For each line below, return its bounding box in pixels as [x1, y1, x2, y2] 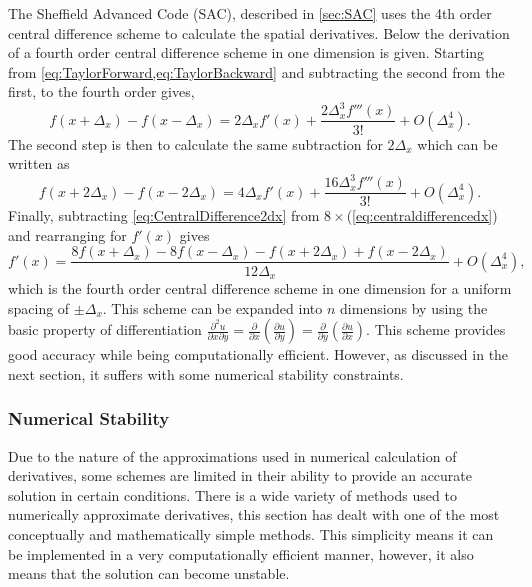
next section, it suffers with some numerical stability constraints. [8, 363, 404, 384]
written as [8, 153, 70, 174]
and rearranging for [8, 224, 127, 245]
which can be [417, 133, 498, 154]
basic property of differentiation [8, 319, 202, 340]
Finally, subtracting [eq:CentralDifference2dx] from [8, 205, 320, 226]
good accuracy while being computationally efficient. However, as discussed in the [8, 344, 509, 365]
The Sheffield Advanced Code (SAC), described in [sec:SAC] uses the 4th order [8, 3, 492, 23]
